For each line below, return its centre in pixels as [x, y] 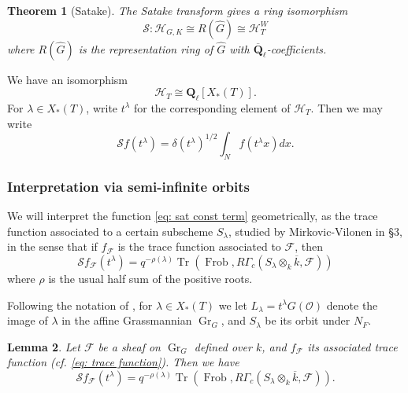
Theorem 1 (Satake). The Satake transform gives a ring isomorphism [178, 10]
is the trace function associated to [199, 246]
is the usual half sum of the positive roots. [150, 278]
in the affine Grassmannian [127, 320]
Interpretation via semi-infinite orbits [129, 186]
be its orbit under [308, 320]
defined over [223, 346]
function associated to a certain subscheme [110, 231]
